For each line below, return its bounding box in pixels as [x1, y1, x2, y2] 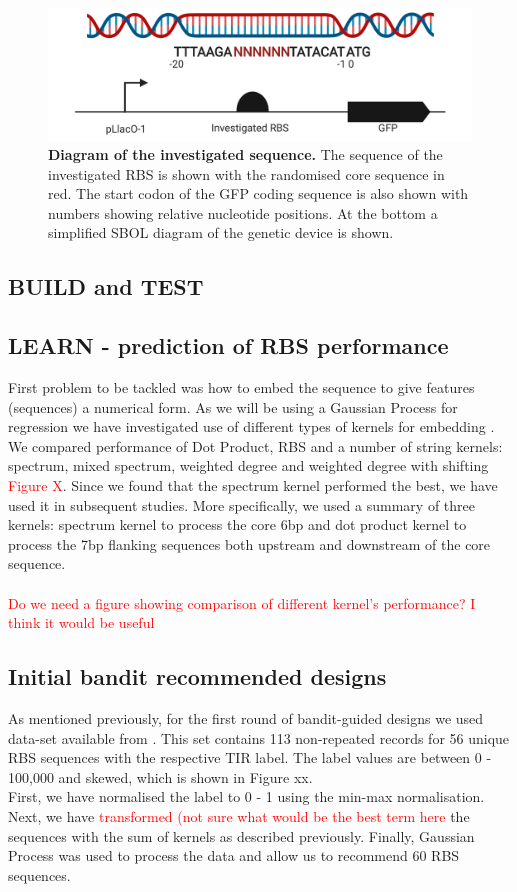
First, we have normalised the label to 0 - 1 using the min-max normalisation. [8, 786, 485, 807]
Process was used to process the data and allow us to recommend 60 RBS [8, 845, 460, 866]
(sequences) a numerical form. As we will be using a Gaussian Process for [8, 396, 458, 417]
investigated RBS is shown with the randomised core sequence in [48, 163, 445, 184]
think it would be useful [8, 612, 155, 633]
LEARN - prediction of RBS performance [8, 330, 449, 361]
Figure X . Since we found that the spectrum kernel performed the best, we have [8, 475, 498, 496]
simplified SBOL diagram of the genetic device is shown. [48, 222, 394, 243]
